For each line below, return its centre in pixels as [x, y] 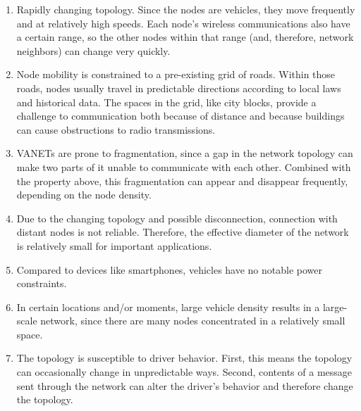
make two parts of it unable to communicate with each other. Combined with [184, 166]
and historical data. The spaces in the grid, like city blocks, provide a [166, 102]
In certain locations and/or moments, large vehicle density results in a [168, 306]
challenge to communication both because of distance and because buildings [180, 116]
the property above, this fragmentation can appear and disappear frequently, [182, 181]
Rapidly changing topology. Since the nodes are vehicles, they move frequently [186, 9]
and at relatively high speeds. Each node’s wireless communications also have [183, 23]
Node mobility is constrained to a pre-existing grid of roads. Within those [176, 74]
